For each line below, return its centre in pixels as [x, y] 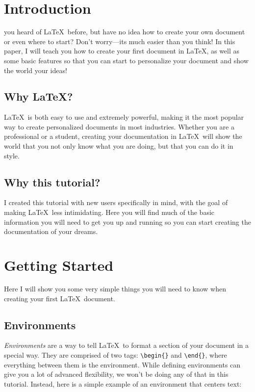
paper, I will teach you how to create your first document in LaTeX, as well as [122, 51]
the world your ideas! [36, 70]
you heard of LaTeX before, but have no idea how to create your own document [125, 32]
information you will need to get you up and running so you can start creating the [127, 222]
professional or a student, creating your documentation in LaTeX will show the [123, 136]
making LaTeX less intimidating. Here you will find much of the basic [109, 212]
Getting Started [59, 265]
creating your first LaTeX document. [60, 298]
